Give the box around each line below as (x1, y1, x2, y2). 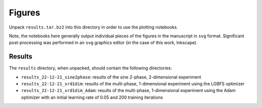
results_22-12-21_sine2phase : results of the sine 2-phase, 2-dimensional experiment (21, 74, 201, 80)
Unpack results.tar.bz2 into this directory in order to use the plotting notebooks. (9, 24, 178, 30)
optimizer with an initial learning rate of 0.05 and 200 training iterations (21, 94, 163, 100)
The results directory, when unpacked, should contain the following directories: (9, 65, 172, 71)
